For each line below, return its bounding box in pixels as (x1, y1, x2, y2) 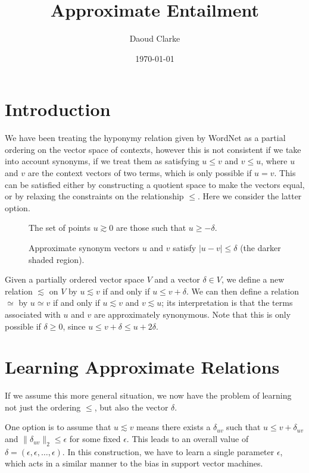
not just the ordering (5, 400, 81, 413)
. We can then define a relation (186, 284, 299, 297)
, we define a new (221, 273, 285, 286)
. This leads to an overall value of (126, 433, 249, 445)
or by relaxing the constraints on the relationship (5, 190, 184, 202)
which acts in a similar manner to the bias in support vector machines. (5, 457, 263, 469)
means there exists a (136, 421, 211, 433)
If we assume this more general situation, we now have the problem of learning (5, 389, 292, 402)
